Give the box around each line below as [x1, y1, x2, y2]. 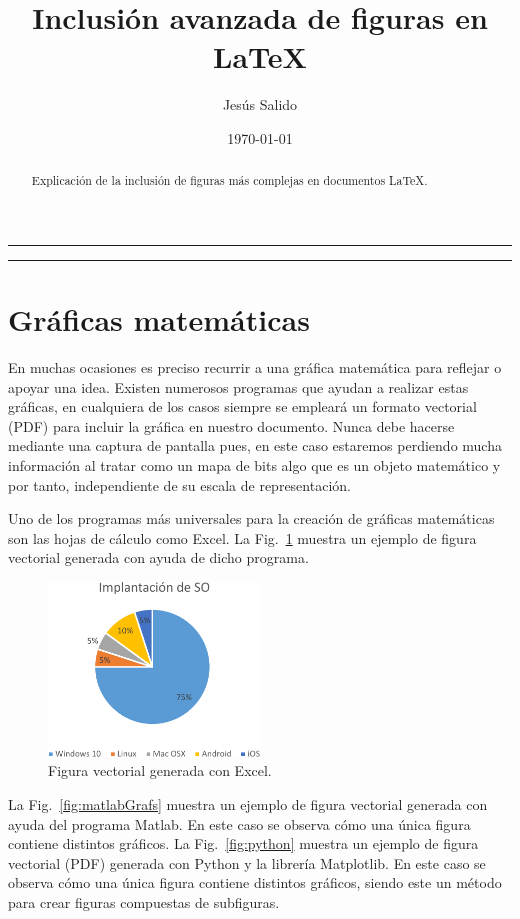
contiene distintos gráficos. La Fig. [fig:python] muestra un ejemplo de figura [8, 833, 479, 854]
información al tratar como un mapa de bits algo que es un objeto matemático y [8, 455, 501, 476]
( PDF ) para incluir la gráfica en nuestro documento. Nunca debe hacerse [8, 415, 455, 436]
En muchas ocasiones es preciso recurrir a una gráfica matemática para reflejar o [8, 357, 502, 378]
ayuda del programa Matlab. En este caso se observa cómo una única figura [8, 813, 471, 834]
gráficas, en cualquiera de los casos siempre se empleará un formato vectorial [8, 396, 477, 417]
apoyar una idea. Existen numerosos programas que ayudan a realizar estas [8, 376, 469, 397]
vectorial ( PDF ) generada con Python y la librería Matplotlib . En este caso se [8, 852, 486, 873]
